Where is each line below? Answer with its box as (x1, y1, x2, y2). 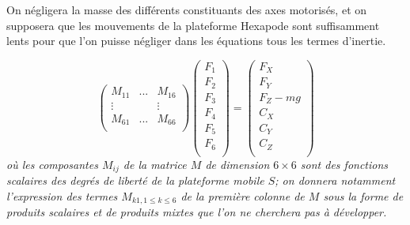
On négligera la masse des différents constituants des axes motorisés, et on (6, 2, 367, 17)
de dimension (205, 156, 270, 172)
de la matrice (123, 156, 187, 172)
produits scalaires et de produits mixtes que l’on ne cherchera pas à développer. (6, 204, 387, 220)
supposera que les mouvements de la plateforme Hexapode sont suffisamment (6, 17, 380, 33)
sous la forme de (323, 187, 404, 204)
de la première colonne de (180, 187, 305, 204)
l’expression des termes (6, 187, 118, 204)
